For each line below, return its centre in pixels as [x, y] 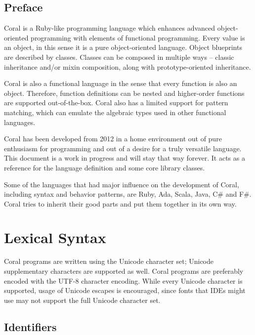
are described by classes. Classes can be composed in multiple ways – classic [119, 57]
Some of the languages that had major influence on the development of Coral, [122, 184]
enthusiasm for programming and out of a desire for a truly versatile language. [123, 148]
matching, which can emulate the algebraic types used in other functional [115, 112]
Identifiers [30, 326]
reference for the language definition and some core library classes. [105, 167]
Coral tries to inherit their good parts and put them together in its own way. [120, 203]
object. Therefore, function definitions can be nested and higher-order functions [124, 93]
